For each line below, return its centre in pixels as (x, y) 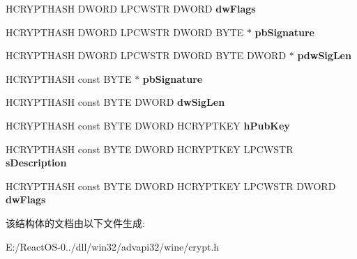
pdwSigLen (324, 55)
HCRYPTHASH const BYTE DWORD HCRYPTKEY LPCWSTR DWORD (171, 186)
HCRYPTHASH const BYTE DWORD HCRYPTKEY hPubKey (148, 125)
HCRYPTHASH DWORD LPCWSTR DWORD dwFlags (131, 8)
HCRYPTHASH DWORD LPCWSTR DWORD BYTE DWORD (146, 55)
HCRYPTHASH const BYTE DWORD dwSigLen (115, 102)
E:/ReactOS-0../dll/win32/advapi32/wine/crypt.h (113, 246)
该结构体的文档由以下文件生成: (75, 222)
